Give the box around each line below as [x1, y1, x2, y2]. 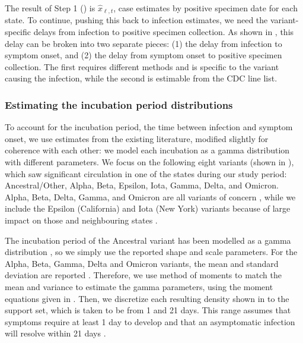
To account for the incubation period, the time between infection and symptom [5, 121, 293, 133]
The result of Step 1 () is [5, 2, 95, 14]
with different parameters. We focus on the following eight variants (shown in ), [5, 156, 294, 168]
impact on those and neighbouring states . [5, 213, 158, 226]
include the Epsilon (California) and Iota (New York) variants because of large [5, 202, 291, 215]
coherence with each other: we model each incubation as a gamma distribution [5, 144, 290, 156]
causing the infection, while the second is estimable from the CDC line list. [5, 72, 278, 84]
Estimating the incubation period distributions [5, 97, 233, 112]
